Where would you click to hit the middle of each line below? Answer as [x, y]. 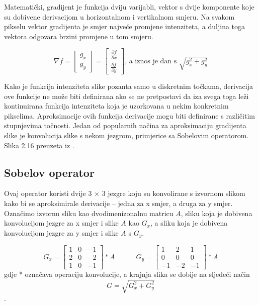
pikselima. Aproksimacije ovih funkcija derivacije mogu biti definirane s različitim [129, 115]
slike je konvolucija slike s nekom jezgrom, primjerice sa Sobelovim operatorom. [126, 135]
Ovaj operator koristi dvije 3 [48, 193]
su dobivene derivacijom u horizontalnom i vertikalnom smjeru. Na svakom [119, 16]
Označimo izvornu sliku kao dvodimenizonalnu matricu [89, 213]
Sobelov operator [49, 172]
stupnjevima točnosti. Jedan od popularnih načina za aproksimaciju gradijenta [125, 125]
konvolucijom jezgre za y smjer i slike [61, 232]
